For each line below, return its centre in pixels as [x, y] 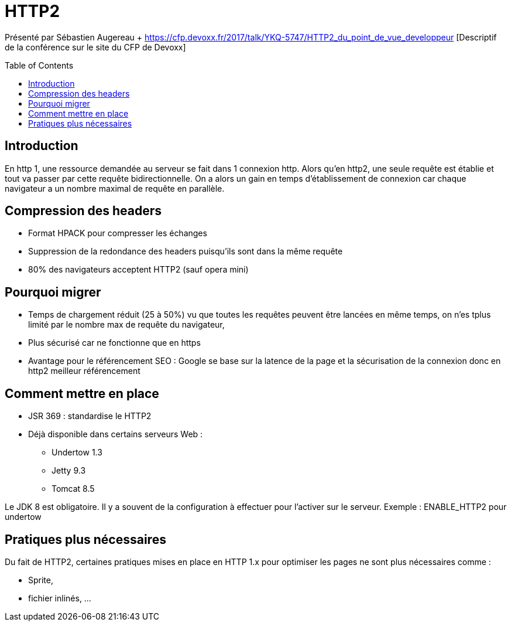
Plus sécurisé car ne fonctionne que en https [114, 343]
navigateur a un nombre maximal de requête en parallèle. [115, 188]
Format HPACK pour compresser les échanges [118, 233]
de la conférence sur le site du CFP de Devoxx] [95, 47]
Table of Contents [39, 65]
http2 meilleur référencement [84, 371]
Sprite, [41, 580]
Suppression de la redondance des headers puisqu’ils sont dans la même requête [186, 251]
